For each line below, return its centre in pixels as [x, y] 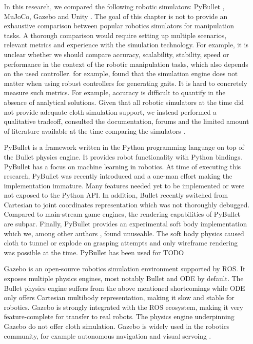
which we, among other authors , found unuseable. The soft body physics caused [124, 233]
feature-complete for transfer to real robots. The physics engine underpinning [119, 316]
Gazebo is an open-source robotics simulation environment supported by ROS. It [125, 269]
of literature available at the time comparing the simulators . [95, 131]
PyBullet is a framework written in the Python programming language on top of [124, 147]
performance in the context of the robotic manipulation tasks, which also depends [126, 64]
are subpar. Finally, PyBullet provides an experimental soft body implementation [126, 224]
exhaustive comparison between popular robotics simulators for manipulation [119, 26]
